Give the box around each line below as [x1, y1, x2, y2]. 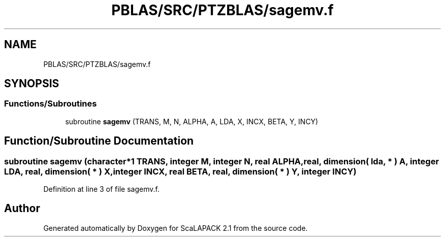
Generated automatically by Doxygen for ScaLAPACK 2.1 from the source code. [43, 223, 308, 232]
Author [4, 202, 40, 215]
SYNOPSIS [4, 77, 59, 90]
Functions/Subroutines [4, 98, 97, 109]
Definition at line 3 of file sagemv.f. [43, 185, 160, 194]
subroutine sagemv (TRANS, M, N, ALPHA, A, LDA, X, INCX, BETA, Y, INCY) [65, 117, 319, 126]
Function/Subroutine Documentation [4, 134, 194, 148]
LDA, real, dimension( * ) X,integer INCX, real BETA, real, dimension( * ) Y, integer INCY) [4, 166, 357, 177]
